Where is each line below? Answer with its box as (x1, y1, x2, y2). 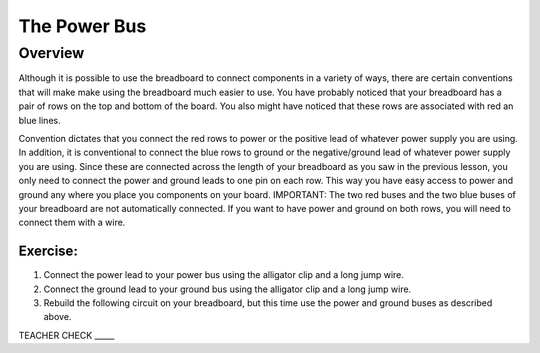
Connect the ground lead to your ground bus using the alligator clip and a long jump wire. (43, 283, 412, 295)
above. (43, 311, 72, 323)
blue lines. (18, 114, 61, 126)
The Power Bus (18, 15, 147, 37)
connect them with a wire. (18, 216, 126, 229)
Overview (18, 44, 85, 62)
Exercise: (18, 243, 79, 260)
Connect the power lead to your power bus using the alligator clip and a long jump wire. (43, 269, 405, 281)
